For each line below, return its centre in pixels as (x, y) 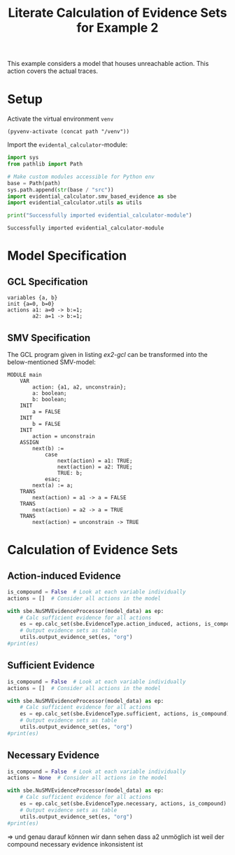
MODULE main (24, 375)
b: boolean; (50, 399)
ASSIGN (29, 442)
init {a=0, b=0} (31, 304)
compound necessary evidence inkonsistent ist (75, 844)
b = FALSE (47, 424)
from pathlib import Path (45, 164)
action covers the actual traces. (53, 71)
